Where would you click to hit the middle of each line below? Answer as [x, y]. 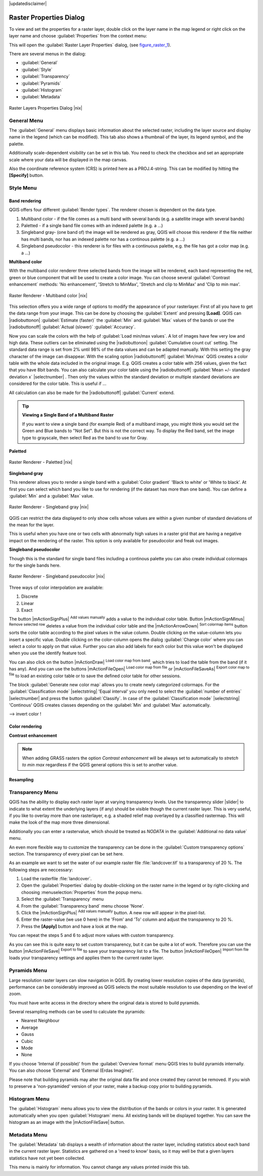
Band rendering [25, 201]
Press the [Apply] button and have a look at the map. [75, 926]
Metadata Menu [28, 1135]
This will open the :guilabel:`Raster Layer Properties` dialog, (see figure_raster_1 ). [90, 45]
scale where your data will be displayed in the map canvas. [68, 160]
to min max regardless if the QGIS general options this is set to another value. [100, 765]
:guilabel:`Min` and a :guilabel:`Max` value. [51, 496]
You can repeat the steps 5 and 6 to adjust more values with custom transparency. [92, 935]
